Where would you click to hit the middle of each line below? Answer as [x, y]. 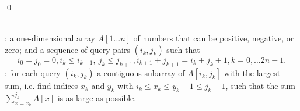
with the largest [252, 72]
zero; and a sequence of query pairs [67, 49]
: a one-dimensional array [50, 38]
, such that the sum [261, 85]
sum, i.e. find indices [41, 85]
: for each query [33, 72]
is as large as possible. [97, 97]
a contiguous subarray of [141, 72]
